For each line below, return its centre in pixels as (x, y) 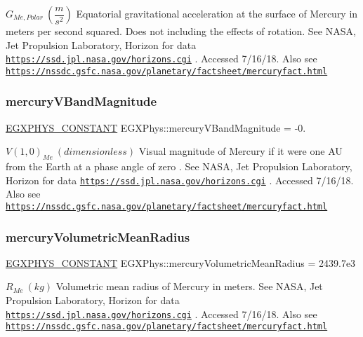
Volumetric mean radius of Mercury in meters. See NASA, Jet (189, 286)
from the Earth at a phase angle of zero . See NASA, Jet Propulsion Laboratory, (179, 166)
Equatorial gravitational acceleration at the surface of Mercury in (217, 13)
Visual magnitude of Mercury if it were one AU (240, 151)
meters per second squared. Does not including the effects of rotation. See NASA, (181, 31)
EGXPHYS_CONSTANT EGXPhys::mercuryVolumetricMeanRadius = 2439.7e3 (181, 262)
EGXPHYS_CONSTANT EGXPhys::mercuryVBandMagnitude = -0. (156, 127)
